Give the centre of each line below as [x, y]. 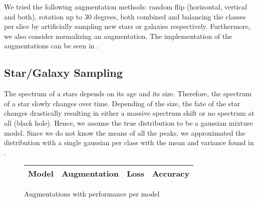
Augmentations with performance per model [92, 194]
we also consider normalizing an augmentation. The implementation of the [118, 36]
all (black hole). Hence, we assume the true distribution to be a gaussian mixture [128, 122]
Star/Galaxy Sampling [63, 73]
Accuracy [171, 174]
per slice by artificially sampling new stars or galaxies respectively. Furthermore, [127, 26]
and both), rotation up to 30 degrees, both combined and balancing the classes [125, 16]
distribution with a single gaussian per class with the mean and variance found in [129, 142]
